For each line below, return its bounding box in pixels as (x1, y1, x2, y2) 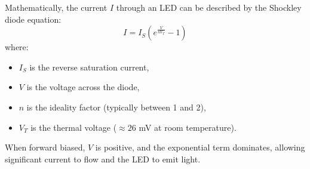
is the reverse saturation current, (29, 60, 149, 73)
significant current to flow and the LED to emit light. (5, 152, 201, 165)
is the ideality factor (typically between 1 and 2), (26, 100, 206, 113)
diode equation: (5, 13, 62, 25)
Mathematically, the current (5, 1, 108, 13)
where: (5, 41, 29, 53)
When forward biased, (5, 141, 85, 153)
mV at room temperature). (139, 121, 237, 133)
